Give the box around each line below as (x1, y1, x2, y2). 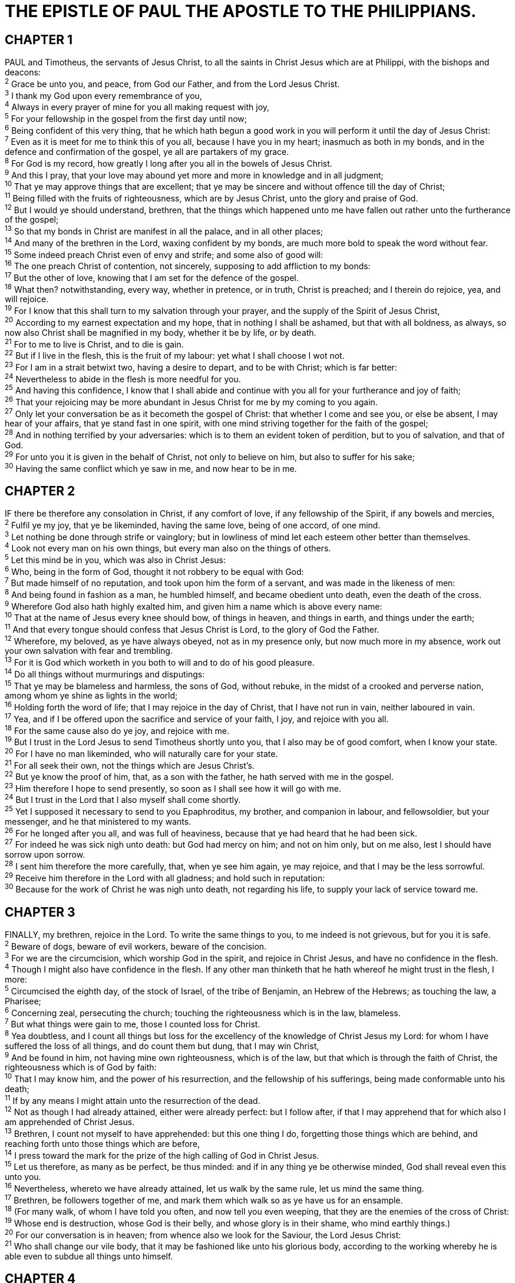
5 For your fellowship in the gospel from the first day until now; (5, 112, 247, 124)
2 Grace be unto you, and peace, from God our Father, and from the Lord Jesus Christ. (5, 77, 340, 89)
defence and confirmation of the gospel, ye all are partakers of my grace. (5, 147, 289, 157)
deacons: (5, 67, 41, 78)
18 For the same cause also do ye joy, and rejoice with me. (5, 723, 230, 736)
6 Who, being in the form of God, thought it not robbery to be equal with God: (5, 564, 304, 577)
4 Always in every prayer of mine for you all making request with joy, (5, 100, 270, 113)
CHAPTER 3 (5, 904, 75, 920)
